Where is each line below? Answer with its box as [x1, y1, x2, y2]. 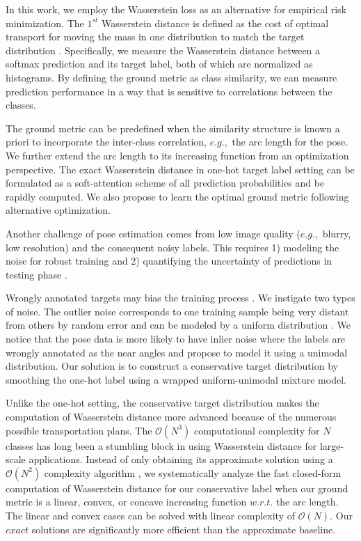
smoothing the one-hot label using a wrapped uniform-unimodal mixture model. [6, 372, 346, 386]
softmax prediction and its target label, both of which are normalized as [6, 56, 313, 71]
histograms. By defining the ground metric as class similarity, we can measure [6, 70, 337, 84]
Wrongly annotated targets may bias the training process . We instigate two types [6, 290, 355, 305]
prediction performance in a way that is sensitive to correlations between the [6, 84, 332, 98]
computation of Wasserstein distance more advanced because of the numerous [6, 409, 337, 424]
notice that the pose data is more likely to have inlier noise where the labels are [6, 331, 346, 346]
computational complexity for [193, 423, 320, 437]
